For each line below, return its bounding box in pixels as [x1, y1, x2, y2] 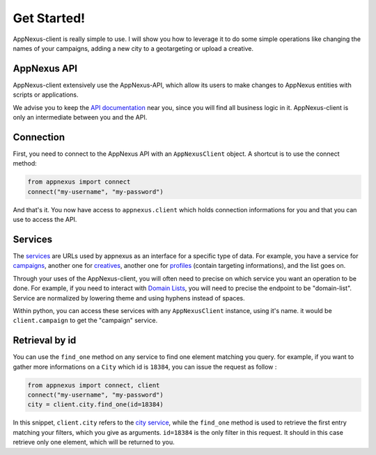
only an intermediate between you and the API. [13, 113, 148, 122]
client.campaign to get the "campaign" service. [13, 317, 158, 325]
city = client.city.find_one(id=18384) [27, 401, 164, 408]
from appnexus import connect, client [27, 381, 160, 389]
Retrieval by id [13, 335, 77, 346]
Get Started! [13, 10, 86, 26]
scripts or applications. [13, 90, 79, 99]
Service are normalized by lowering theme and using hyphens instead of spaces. [13, 294, 245, 302]
